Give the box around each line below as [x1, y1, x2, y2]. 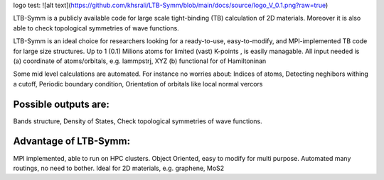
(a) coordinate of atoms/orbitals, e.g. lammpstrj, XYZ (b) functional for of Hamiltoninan [13, 57, 267, 65]
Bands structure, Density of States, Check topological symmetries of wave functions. [13, 117, 262, 125]
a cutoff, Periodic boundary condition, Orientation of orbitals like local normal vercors [13, 79, 263, 88]
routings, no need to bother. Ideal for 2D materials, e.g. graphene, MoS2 [13, 164, 225, 172]
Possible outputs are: [13, 98, 110, 110]
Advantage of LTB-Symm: [13, 135, 131, 147]
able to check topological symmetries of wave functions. [13, 23, 179, 32]
